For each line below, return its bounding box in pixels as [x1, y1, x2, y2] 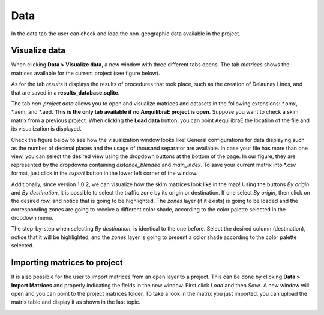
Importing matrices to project [11, 258, 123, 268]
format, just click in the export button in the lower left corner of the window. [11, 169, 198, 177]
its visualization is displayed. [11, 125, 82, 132]
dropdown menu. [11, 214, 53, 222]
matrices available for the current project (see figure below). [11, 69, 160, 77]
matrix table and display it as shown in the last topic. [11, 298, 141, 305]
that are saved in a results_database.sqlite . [11, 89, 120, 96]
